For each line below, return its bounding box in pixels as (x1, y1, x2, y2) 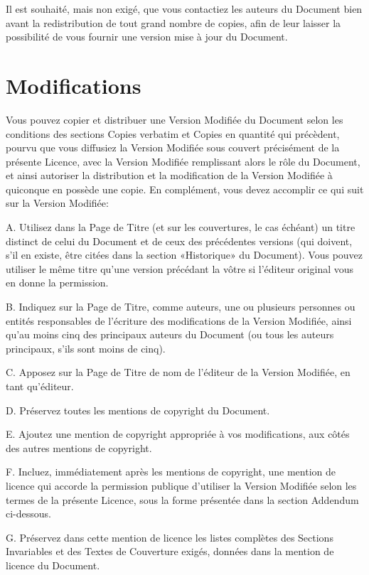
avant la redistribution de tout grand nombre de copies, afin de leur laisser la (6, 15, 341, 30)
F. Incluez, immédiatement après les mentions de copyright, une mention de (6, 464, 336, 479)
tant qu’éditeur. (6, 379, 74, 393)
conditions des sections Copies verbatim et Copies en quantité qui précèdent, (6, 126, 340, 141)
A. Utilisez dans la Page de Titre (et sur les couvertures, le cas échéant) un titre (6, 220, 355, 235)
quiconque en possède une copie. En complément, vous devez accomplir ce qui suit (6, 181, 364, 196)
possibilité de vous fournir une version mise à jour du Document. (6, 29, 288, 44)
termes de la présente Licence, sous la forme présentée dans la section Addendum (6, 492, 359, 507)
